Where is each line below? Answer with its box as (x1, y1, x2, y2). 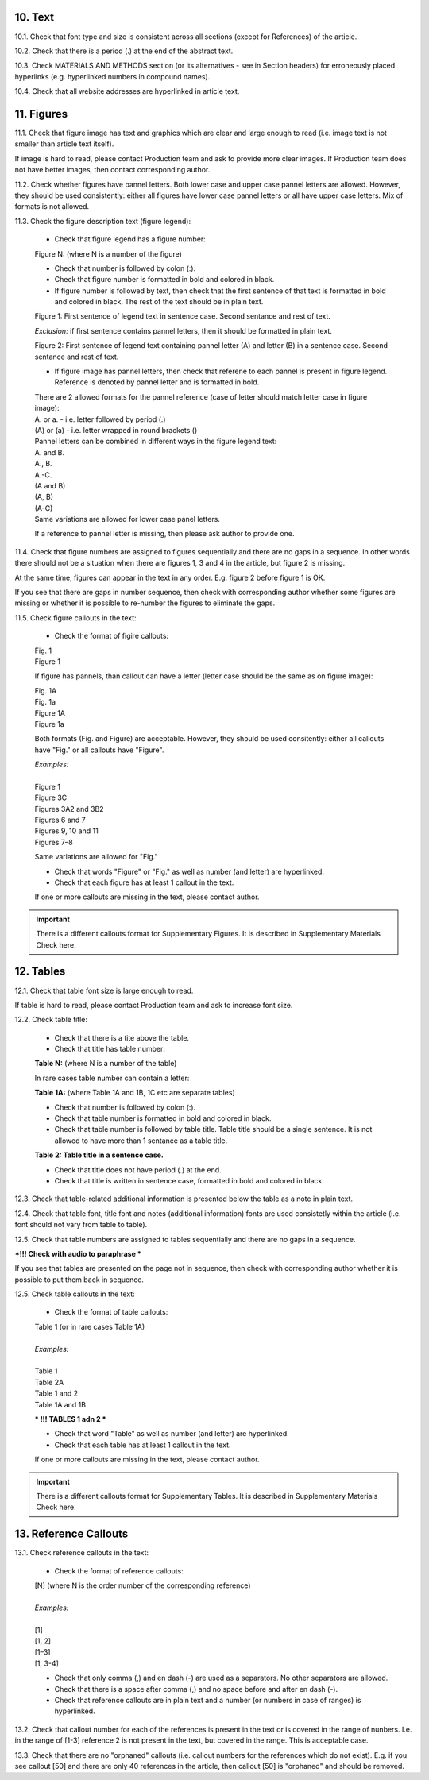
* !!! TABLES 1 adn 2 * (34, 1415, 106, 1423)
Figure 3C (34, 793, 68, 802)
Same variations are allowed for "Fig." (34, 852, 158, 862)
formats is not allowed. (14, 202, 90, 211)
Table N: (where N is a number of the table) (34, 1059, 177, 1068)
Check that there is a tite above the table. (54, 1033, 190, 1042)
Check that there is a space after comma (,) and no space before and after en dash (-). (54, 1684, 338, 1693)
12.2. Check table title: (14, 1015, 87, 1025)
